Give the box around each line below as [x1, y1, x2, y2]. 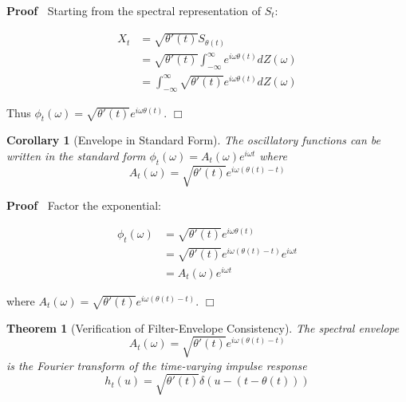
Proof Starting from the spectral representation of [6, 2, 261, 18]
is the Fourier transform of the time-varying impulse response [6, 357, 307, 373]
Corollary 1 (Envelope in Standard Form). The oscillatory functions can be [6, 132, 381, 148]
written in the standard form [6, 147, 146, 164]
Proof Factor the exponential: [6, 197, 162, 214]
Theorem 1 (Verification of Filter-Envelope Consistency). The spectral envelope [6, 319, 400, 336]
